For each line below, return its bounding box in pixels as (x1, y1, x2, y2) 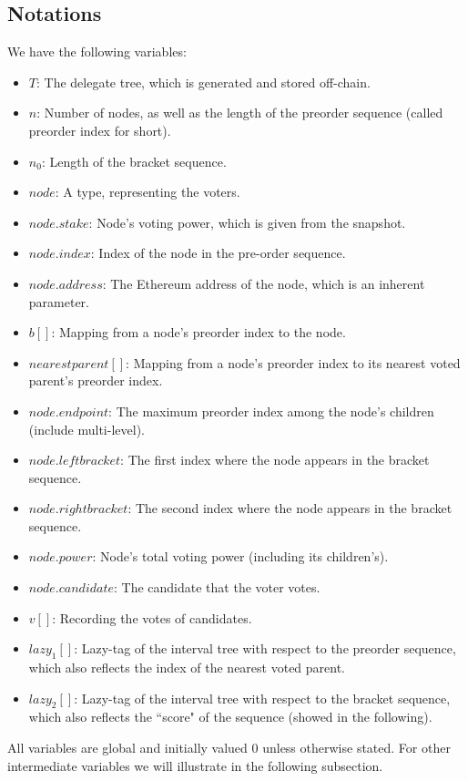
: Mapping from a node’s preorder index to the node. (51, 323, 346, 342)
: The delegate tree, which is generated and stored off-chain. (36, 72, 371, 91)
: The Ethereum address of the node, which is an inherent (102, 273, 425, 293)
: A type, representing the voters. (55, 182, 240, 201)
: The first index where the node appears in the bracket (120, 450, 430, 469)
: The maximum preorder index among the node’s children (108, 401, 434, 420)
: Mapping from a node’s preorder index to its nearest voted (126, 353, 461, 372)
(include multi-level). (28, 419, 145, 438)
